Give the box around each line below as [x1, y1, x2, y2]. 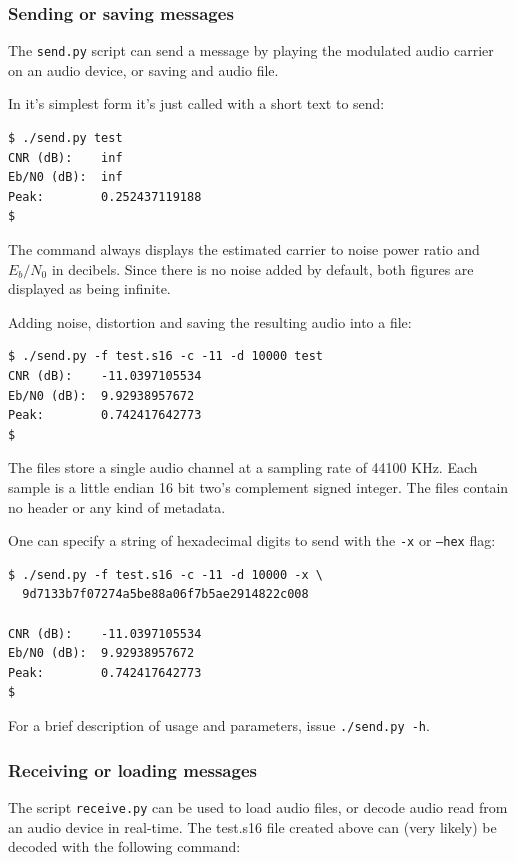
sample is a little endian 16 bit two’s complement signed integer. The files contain [8, 476, 509, 497]
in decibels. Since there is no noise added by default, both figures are [51, 258, 474, 279]
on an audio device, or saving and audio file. [8, 59, 279, 80]
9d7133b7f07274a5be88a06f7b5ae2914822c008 [22, 587, 309, 602]
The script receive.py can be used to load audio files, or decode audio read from [8, 796, 508, 817]
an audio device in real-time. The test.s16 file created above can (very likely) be [8, 816, 497, 837]
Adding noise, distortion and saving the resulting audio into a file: [8, 311, 412, 332]
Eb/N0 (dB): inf [8, 170, 123, 185]
